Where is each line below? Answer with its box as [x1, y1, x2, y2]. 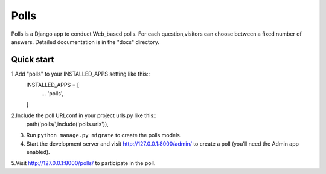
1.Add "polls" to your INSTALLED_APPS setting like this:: [11, 70, 150, 77]
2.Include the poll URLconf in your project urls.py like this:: [11, 112, 157, 119]
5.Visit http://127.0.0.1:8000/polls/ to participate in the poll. [11, 159, 156, 167]
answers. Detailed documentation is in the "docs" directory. [11, 38, 159, 45]
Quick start [11, 54, 54, 65]
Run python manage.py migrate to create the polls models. [26, 132, 182, 139]
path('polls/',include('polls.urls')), [26, 120, 109, 127]
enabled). [26, 148, 51, 155]
